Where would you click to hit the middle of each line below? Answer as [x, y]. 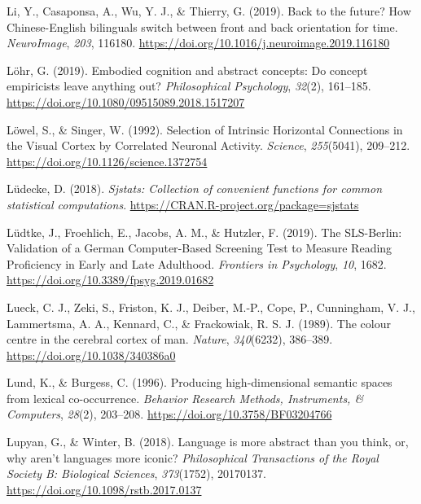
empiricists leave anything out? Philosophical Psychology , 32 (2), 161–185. [189, 86]
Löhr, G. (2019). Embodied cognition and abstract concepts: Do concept [187, 70]
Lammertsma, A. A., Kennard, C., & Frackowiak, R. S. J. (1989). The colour [199, 323]
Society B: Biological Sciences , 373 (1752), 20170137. [136, 473]
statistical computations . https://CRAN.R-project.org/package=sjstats [183, 204]
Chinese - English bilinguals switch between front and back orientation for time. [202, 26]
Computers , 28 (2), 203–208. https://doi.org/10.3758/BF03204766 [169, 414]
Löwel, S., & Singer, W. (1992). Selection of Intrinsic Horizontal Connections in [205, 129]
